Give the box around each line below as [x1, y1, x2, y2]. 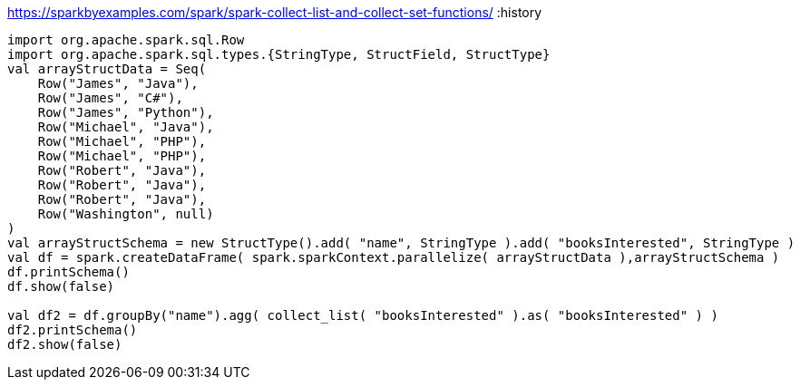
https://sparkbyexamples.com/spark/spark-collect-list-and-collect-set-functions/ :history [7, 5, 542, 20]
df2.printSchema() [7, 323, 138, 337]
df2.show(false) [7, 337, 122, 352]
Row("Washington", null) [37, 207, 214, 221]
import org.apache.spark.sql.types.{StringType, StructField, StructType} [7, 47, 551, 62]
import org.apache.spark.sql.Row [7, 33, 245, 47]
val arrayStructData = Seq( [7, 62, 207, 76]
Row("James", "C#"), [37, 91, 183, 105]
